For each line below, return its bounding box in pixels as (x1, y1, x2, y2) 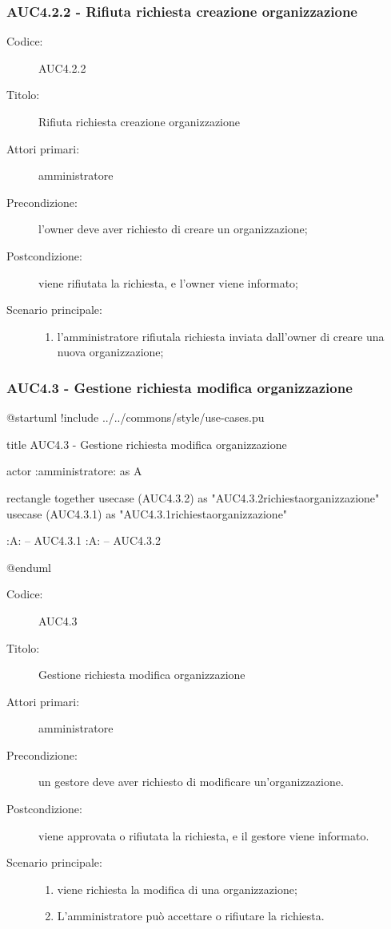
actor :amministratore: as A (6, 463, 142, 479)
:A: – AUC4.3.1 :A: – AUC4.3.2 (6, 532, 161, 549)
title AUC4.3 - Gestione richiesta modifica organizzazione (6, 435, 287, 452)
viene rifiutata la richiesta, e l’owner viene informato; (38, 274, 298, 291)
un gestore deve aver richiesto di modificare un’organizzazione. (38, 773, 344, 790)
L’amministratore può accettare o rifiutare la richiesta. (57, 907, 325, 924)
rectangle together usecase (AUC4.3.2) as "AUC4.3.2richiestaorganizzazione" (6, 489, 380, 506)
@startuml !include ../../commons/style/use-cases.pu (6, 409, 265, 426)
